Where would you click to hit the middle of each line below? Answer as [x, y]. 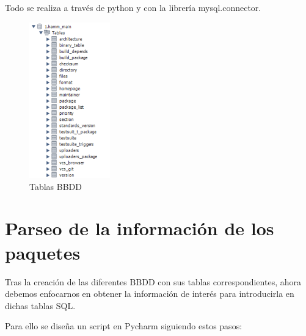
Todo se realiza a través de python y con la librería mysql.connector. [133, 7]
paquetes [43, 252]
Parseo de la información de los [140, 228]
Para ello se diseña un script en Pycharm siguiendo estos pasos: [124, 326]
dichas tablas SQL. [40, 305]
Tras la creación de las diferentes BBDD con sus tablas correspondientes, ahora [153, 281]
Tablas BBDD [56, 186]
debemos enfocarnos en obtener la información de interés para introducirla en [150, 294]
